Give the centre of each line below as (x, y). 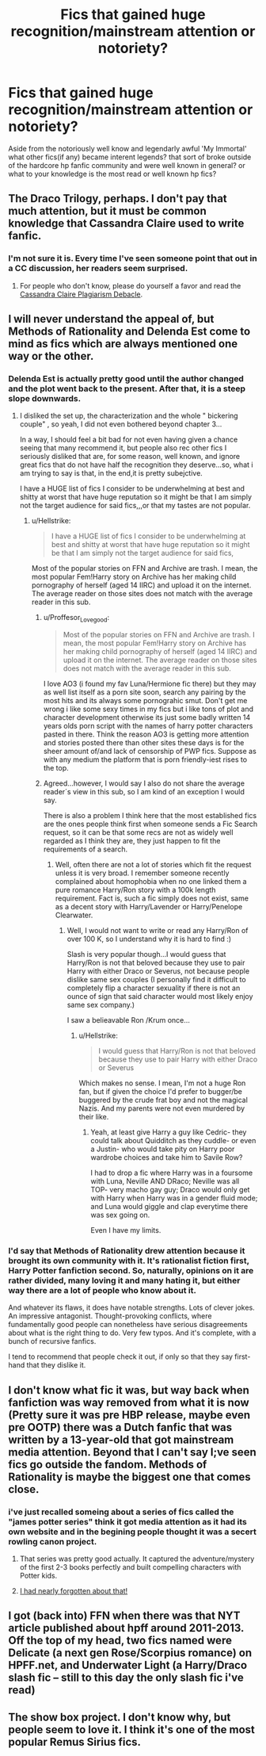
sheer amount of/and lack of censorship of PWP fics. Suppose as (150, 752)
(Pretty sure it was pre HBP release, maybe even (129, 1415)
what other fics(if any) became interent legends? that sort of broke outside (130, 157)
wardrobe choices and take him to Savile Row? (167, 1157)
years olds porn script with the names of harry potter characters (148, 726)
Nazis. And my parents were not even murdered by (162, 1108)
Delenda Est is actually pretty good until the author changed (126, 378)
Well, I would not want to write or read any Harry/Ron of (158, 931)
